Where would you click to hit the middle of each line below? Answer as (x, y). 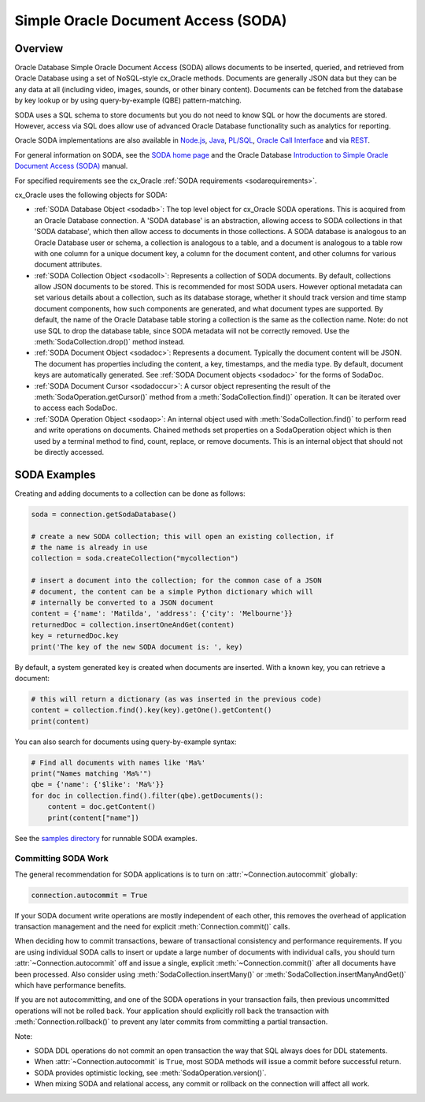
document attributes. (68, 265)
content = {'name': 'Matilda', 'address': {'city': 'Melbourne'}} (162, 614)
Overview (39, 48)
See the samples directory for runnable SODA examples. (106, 838)
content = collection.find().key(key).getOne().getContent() (152, 710)
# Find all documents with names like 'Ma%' (118, 762)
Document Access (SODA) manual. (71, 166)
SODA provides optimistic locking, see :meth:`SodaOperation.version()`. (150, 1073)
